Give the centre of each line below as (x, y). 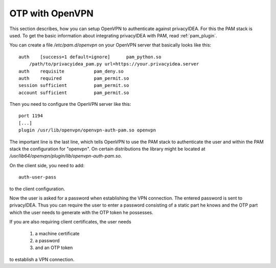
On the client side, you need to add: (47, 165)
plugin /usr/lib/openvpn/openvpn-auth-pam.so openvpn (87, 130)
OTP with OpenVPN (52, 13)
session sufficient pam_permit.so (74, 85)
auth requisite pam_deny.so (71, 71)
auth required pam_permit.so (74, 78)
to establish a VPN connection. (42, 259)
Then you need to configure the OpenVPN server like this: (70, 104)
